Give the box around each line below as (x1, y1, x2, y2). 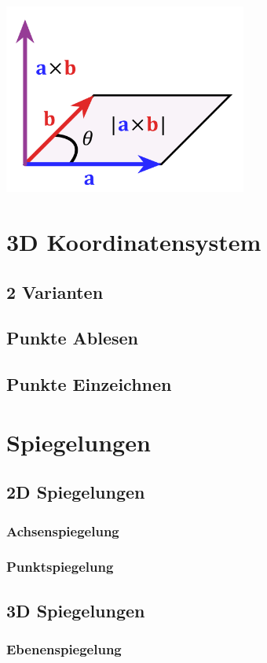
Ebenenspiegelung (6, 639, 122, 659)
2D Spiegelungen (6, 480, 145, 504)
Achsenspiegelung (6, 521, 119, 540)
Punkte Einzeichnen (6, 372, 172, 396)
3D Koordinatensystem (6, 226, 262, 258)
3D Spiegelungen (6, 598, 145, 622)
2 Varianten (6, 279, 104, 304)
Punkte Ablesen (6, 326, 139, 350)
